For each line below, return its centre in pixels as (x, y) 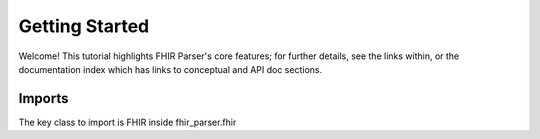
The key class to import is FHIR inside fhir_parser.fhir (127, 122)
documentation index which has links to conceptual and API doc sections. (170, 69)
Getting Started (84, 26)
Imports (43, 98)
